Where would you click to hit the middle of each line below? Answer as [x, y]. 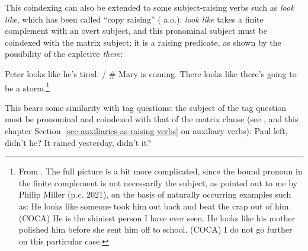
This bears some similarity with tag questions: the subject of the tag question [146, 107]
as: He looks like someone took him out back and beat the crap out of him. [155, 206]
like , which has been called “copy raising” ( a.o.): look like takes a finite [134, 19]
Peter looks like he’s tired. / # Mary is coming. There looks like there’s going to [151, 73]
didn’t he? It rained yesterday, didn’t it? [78, 142]
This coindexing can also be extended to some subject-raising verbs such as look [150, 7]
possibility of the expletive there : [64, 54]
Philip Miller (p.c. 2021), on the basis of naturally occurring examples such [155, 194]
